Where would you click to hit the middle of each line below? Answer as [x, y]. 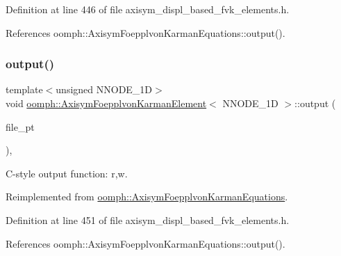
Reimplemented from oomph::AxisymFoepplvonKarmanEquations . [147, 197]
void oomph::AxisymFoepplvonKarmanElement [106, 103]
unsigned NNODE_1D [104, 89]
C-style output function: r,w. [67, 173]
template [24, 89]
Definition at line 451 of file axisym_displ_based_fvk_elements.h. [148, 219]
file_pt [20, 126]
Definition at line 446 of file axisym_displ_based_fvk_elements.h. [148, 9]
